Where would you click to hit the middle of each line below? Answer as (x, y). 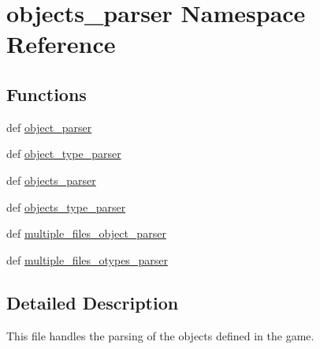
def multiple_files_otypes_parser (87, 259)
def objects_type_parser (66, 206)
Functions (47, 94)
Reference (61, 44)
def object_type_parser (64, 154)
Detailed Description (93, 302)
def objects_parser (51, 180)
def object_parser (49, 127)
